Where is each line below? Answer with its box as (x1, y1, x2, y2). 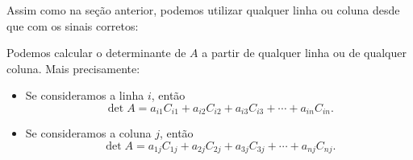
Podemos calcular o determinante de (6, 44, 186, 61)
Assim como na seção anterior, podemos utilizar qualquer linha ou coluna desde (6, 2, 400, 18)
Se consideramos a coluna (25, 125, 152, 142)
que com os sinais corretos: (6, 17, 139, 34)
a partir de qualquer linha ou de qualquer (202, 44, 407, 61)
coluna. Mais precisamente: (6, 59, 140, 76)
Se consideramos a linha (25, 87, 144, 104)
